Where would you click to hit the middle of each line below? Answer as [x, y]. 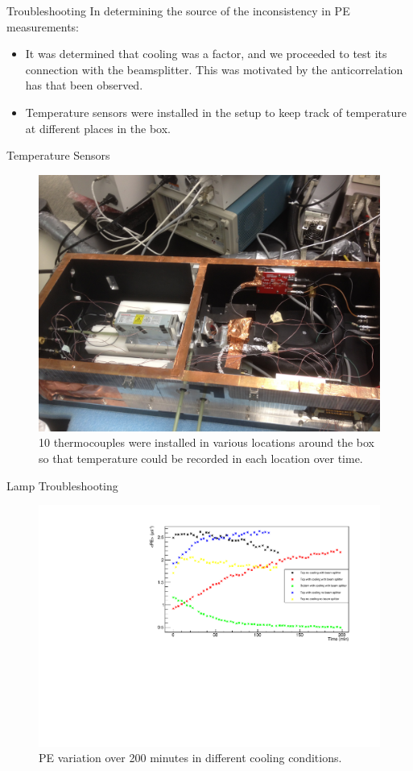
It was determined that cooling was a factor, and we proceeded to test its [206, 54]
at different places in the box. [98, 128]
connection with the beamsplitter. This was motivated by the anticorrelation [214, 69]
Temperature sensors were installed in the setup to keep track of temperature [216, 112]
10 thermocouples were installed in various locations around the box [206, 442]
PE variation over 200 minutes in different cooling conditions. [190, 758]
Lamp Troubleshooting [62, 485]
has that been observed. [84, 85]
